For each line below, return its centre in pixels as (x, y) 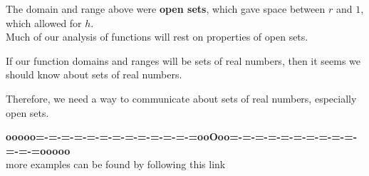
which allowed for (44, 22)
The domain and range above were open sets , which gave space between (166, 9)
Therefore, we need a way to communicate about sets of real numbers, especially (181, 98)
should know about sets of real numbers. (94, 74)
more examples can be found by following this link (116, 164)
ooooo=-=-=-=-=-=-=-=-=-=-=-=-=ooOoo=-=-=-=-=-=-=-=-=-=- (182, 136)
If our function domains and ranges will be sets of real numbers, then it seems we (183, 60)
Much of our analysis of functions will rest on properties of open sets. (157, 37)
